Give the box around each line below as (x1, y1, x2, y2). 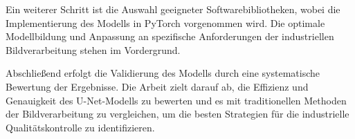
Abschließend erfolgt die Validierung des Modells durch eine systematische (6, 66, 320, 80)
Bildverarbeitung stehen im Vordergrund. (6, 42, 181, 57)
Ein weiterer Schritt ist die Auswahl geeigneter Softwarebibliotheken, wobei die (6, 2, 340, 16)
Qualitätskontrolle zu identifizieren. (6, 120, 155, 134)
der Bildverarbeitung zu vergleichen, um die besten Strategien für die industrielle (6, 106, 349, 121)
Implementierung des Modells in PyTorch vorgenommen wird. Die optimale (6, 15, 325, 30)
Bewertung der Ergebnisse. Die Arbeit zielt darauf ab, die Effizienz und (6, 79, 309, 93)
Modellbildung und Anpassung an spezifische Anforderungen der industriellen (6, 29, 334, 44)
